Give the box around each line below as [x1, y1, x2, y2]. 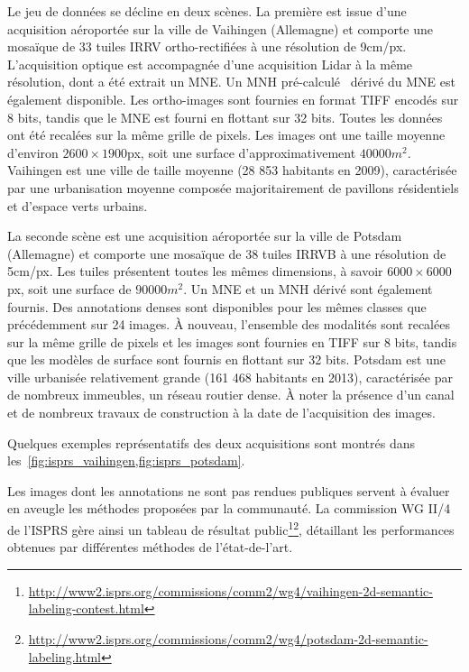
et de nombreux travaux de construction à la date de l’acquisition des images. [7, 403, 436, 422]
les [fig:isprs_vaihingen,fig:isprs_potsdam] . [7, 451, 245, 470]
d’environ [7, 143, 59, 161]
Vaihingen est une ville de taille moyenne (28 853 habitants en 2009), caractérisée [7, 161, 457, 180]
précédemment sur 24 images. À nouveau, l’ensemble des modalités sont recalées [7, 315, 450, 334]
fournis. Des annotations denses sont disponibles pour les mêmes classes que [7, 297, 427, 316]
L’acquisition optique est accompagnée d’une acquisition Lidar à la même [7, 54, 413, 73]
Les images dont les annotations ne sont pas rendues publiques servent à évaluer [7, 481, 450, 500]
